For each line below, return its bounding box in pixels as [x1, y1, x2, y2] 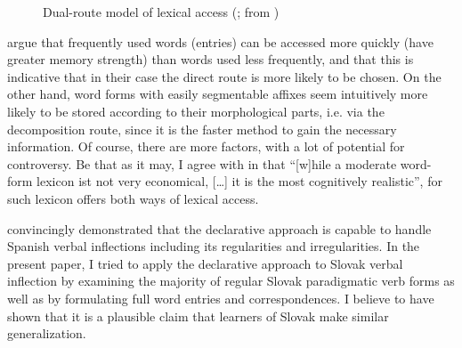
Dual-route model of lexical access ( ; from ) [43, 3, 280, 20]
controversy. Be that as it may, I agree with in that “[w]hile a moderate [7, 154, 397, 173]
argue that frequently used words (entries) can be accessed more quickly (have [7, 32, 434, 51]
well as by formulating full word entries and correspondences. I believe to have [7, 288, 434, 307]
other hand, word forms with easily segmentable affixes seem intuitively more [7, 85, 428, 103]
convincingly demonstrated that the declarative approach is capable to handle [7, 219, 432, 238]
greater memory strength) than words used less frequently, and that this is [7, 50, 414, 69]
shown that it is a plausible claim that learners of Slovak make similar [7, 306, 389, 325]
